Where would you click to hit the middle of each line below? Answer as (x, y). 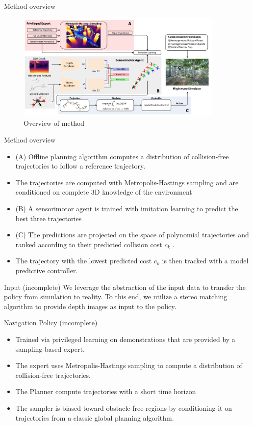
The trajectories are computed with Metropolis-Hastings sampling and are (127, 182)
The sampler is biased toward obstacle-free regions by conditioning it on (124, 408)
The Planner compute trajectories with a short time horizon (106, 391)
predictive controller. (47, 270)
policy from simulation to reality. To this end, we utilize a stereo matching (116, 297)
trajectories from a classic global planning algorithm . (95, 417)
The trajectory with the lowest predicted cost (84, 261)
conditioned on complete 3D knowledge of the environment (104, 192)
